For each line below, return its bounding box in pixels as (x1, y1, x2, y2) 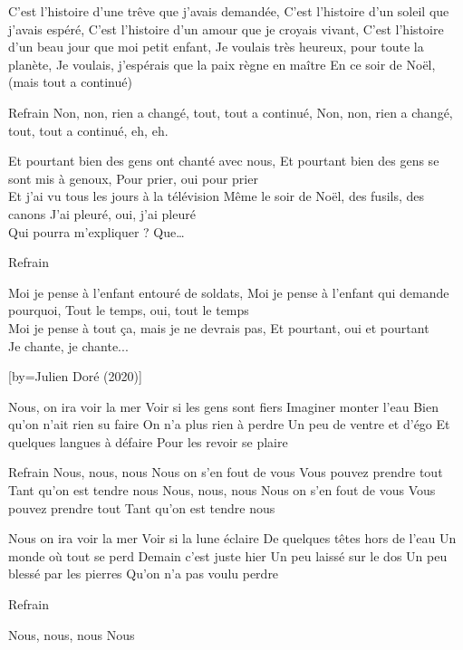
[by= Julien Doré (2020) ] (8, 367, 142, 386)
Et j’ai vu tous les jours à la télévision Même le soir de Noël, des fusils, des (8, 186, 425, 206)
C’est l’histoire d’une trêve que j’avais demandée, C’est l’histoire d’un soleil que (8, 2, 449, 20)
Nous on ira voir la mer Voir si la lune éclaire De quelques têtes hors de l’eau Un (8, 529, 457, 548)
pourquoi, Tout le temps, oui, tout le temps (8, 301, 249, 320)
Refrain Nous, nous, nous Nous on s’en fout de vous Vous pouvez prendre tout (8, 463, 443, 482)
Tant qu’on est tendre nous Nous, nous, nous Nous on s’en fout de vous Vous (8, 481, 436, 500)
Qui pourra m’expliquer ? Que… (8, 222, 185, 241)
